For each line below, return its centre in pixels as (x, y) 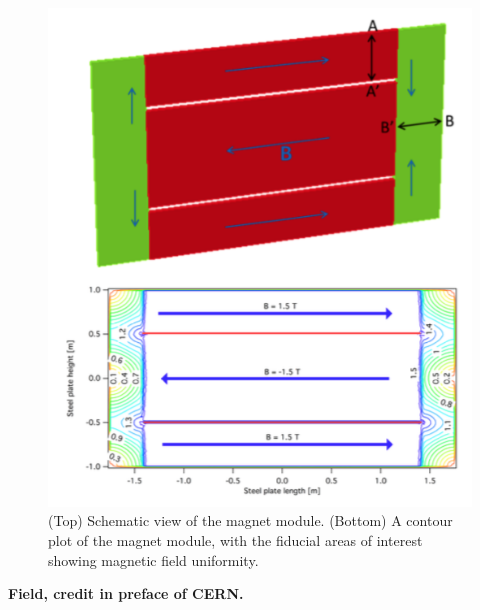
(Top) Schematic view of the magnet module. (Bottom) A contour (250, 520)
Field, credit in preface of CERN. (126, 593)
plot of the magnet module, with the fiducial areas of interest (235, 539)
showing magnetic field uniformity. (153, 559)
